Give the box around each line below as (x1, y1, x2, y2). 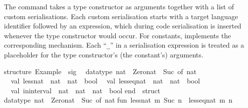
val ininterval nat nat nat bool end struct (10, 85, 160, 95)
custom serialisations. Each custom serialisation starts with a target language (4, 11, 238, 21)
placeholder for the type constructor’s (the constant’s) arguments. (4, 50, 203, 60)
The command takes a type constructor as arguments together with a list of (4, 1, 234, 11)
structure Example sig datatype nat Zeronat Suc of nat (4, 66, 197, 76)
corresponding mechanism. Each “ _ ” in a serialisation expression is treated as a (4, 40, 244, 50)
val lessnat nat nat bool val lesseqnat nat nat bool (10, 76, 200, 86)
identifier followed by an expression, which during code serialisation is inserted (4, 21, 242, 31)
